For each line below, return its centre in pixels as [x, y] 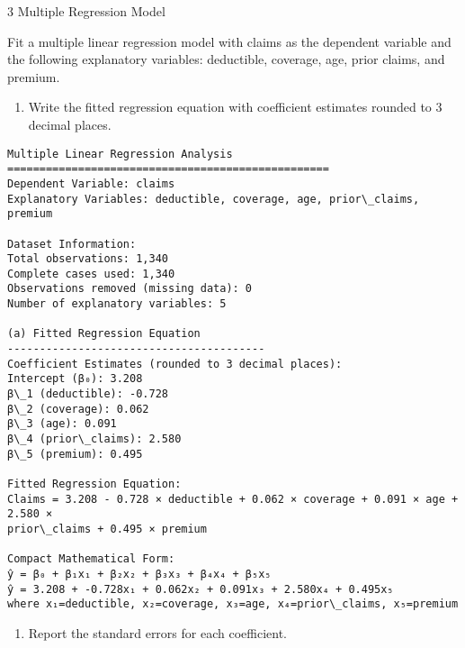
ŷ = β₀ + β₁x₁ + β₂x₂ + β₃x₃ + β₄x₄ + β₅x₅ [139, 574]
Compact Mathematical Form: [91, 559]
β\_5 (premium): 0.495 [75, 454]
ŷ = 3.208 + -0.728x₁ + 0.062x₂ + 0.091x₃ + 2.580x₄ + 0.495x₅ [201, 589]
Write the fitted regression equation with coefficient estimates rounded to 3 [235, 107]
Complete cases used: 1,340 [91, 274]
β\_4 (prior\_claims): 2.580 [94, 439]
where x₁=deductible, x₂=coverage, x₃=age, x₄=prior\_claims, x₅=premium [233, 604]
